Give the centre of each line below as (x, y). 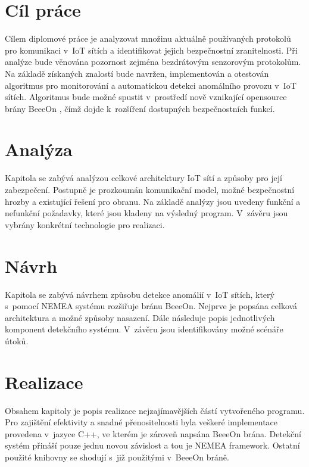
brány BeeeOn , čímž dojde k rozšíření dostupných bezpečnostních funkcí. (140, 108)
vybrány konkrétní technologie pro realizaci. (85, 224)
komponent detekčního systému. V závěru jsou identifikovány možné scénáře (144, 329)
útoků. (17, 340)
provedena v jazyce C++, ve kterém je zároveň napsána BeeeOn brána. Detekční (153, 433)
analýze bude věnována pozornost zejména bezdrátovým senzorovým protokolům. (153, 62)
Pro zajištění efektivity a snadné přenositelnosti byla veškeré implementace (141, 422)
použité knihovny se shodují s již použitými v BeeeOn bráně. (117, 457)
